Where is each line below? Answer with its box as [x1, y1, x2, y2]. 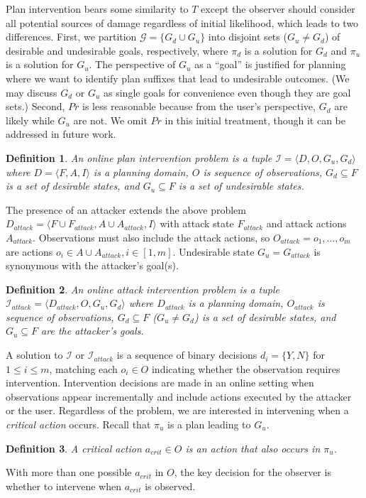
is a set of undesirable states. [178, 178, 304, 193]
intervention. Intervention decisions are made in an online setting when [6, 375, 314, 390]
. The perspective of [89, 57, 176, 72]
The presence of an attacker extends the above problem [6, 202, 246, 217]
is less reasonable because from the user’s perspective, [82, 99, 316, 114]
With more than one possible [6, 465, 132, 480]
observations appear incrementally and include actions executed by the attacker [6, 389, 352, 404]
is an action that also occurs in [185, 440, 321, 455]
